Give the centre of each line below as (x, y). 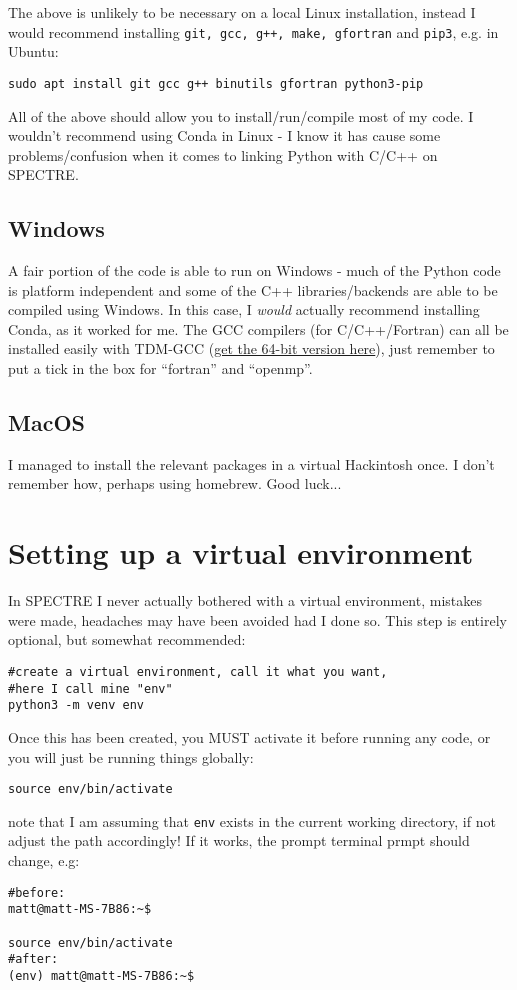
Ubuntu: (33, 51)
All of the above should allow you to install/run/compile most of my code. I (241, 115)
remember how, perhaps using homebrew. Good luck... (175, 483)
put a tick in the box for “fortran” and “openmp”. (160, 368)
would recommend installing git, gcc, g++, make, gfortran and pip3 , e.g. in (253, 31)
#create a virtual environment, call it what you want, (198, 671)
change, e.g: (44, 860)
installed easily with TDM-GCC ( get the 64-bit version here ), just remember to (251, 348)
